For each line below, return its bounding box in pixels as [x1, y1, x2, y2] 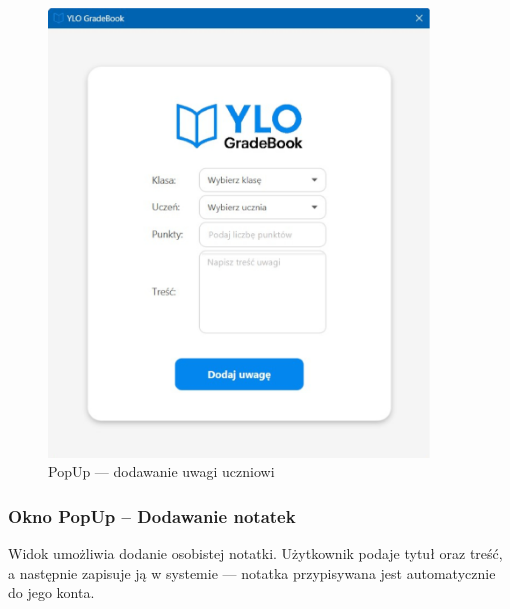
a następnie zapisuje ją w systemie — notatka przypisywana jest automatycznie [8, 562, 496, 583]
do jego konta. [8, 582, 95, 603]
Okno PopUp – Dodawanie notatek [8, 503, 296, 528]
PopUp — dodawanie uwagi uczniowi [48, 461, 275, 482]
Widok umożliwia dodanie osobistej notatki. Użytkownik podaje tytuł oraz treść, [8, 543, 503, 564]
